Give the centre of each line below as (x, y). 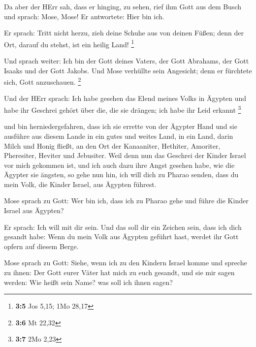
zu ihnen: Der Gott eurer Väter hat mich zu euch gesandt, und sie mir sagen (119, 272)
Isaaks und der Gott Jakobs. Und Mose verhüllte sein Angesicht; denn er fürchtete (128, 70)
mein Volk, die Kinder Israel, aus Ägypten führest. (80, 184)
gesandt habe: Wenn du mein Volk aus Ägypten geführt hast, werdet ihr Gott (121, 237)
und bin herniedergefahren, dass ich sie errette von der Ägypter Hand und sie (121, 126)
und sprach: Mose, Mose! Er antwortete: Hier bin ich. (84, 16)
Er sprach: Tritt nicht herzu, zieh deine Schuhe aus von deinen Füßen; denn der (124, 33)
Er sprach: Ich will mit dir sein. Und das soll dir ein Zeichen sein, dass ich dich (123, 227)
